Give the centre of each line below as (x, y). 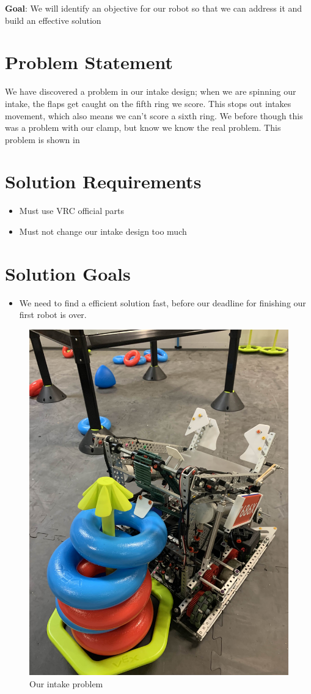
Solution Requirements (103, 181)
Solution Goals (68, 273)
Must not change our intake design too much (103, 231)
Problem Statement (89, 62)
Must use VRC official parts (71, 211)
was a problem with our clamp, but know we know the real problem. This (143, 127)
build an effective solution (53, 20)
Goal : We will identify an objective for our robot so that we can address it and (154, 8)
